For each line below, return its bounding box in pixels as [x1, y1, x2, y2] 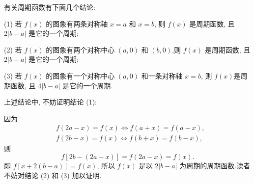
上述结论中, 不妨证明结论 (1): [4, 97, 97, 107]
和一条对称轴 [141, 70, 183, 80]
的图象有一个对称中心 [46, 70, 115, 80]
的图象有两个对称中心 [46, 44, 115, 54]
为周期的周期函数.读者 [179, 160, 251, 170]
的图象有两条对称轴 [46, 18, 108, 28]
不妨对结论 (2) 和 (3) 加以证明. [4, 170, 102, 180]
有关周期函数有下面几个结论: [4, 2, 95, 12]
